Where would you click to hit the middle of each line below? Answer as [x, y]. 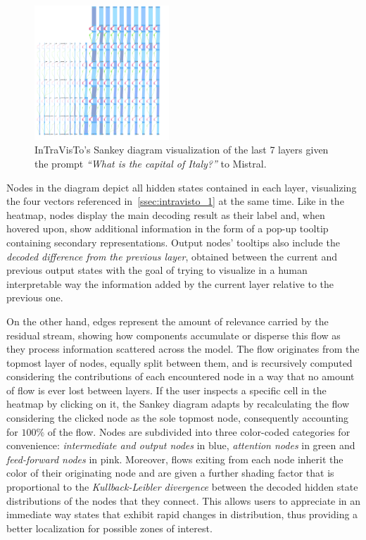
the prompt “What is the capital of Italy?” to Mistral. [151, 163]
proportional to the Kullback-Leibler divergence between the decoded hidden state [182, 487]
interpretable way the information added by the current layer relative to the [170, 283]
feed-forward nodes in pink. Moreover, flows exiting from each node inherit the [175, 459]
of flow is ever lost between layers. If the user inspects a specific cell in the [166, 390]
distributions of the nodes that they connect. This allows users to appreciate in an [184, 500]
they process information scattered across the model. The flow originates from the [183, 349]
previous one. [35, 297]
